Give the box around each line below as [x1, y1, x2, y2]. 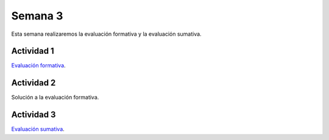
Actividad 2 [11, 78, 56, 88]
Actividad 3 [11, 110, 56, 120]
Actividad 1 [11, 46, 54, 56]
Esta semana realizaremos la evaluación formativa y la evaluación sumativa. [11, 30, 202, 38]
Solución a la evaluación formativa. [11, 94, 99, 101]
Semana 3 [11, 9, 63, 22]
